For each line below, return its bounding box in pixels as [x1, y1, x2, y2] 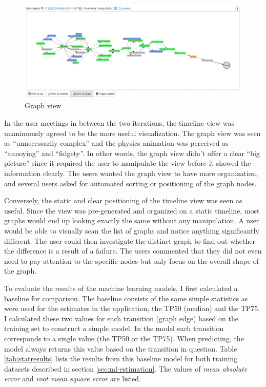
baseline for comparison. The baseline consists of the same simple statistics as [4, 293, 248, 303]
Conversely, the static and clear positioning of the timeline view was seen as [4, 195, 242, 206]
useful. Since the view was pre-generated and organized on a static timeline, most [4, 205, 260, 216]
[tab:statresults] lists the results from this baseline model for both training [4, 353, 238, 364]
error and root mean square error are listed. [4, 373, 141, 384]
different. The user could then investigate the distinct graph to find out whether [4, 235, 256, 246]
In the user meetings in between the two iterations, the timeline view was [4, 118, 235, 128]
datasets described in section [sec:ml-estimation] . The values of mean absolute [4, 363, 248, 374]
